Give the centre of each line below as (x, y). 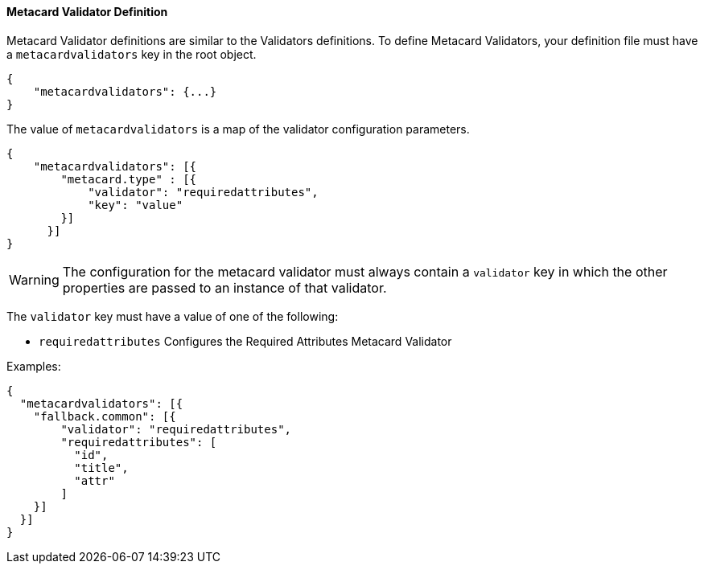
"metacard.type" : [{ (129, 179)
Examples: (34, 366)
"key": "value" (136, 205)
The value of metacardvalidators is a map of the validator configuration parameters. (238, 129)
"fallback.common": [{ (105, 416)
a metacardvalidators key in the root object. (132, 54)
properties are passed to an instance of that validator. (224, 287)
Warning (34, 279)
